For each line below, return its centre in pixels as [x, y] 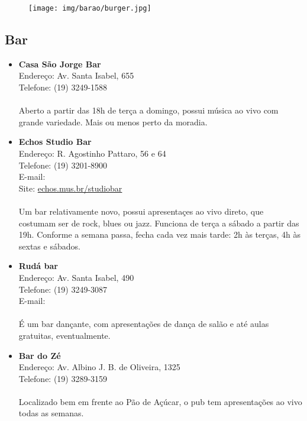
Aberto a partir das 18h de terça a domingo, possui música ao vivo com [148, 110]
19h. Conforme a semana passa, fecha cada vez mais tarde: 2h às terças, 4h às [159, 234]
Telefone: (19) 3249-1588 [63, 87]
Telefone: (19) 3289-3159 [63, 378]
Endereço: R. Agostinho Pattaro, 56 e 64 [92, 153]
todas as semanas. [51, 413]
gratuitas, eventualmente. [64, 335]
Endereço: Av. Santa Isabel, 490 [76, 277]
